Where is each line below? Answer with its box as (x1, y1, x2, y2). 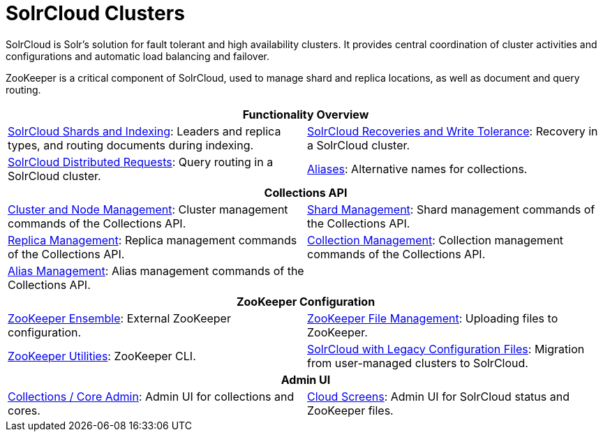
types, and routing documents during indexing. (8, 138, 254, 152)
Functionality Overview (242, 107, 369, 121)
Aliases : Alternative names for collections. (307, 161, 528, 176)
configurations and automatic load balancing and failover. (6, 50, 269, 62)
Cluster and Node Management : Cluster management (8, 202, 288, 216)
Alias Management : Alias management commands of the (8, 263, 304, 278)
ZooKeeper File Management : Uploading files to (307, 311, 558, 325)
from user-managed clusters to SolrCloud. (307, 355, 528, 370)
